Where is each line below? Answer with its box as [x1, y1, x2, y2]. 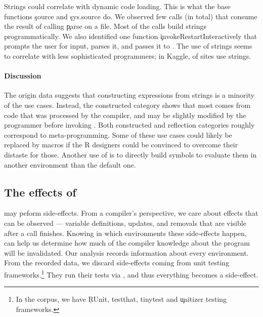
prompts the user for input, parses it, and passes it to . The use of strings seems [4, 41, 252, 51]
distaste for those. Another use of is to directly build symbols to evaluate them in [4, 149, 257, 160]
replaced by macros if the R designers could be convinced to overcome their [4, 139, 238, 150]
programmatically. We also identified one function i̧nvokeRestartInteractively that [4, 30, 257, 41]
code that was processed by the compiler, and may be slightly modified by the [4, 109, 246, 120]
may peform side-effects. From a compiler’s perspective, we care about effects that [4, 208, 258, 218]
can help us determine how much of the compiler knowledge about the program [4, 237, 250, 248]
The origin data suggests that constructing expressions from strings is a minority [4, 90, 254, 100]
